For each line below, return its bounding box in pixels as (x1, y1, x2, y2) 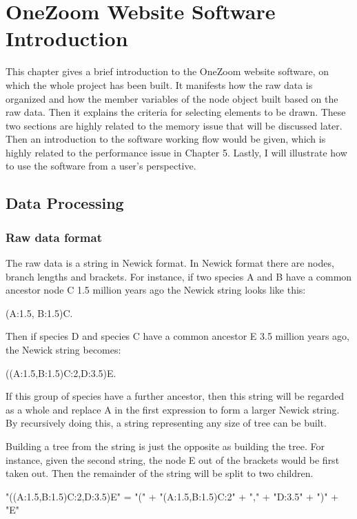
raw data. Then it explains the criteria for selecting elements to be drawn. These (6, 105, 346, 119)
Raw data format (6, 228, 102, 245)
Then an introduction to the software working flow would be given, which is (6, 132, 326, 146)
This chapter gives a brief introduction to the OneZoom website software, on (6, 64, 329, 79)
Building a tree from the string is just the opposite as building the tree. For (6, 439, 325, 453)
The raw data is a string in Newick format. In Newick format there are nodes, (6, 256, 334, 270)
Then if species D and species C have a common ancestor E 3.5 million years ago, (6, 329, 350, 343)
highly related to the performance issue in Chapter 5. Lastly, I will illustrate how (6, 145, 347, 159)
